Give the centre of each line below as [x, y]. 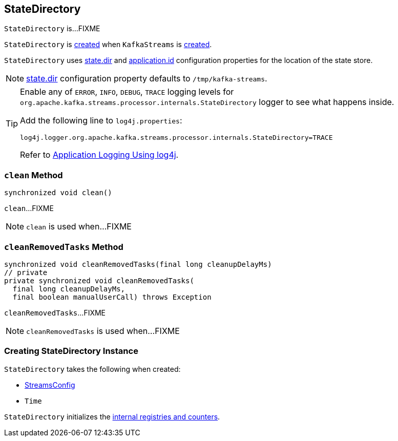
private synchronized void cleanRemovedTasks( [99, 280]
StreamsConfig [50, 385]
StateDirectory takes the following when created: [92, 369]
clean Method [34, 175]
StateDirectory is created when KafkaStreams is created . [108, 45]
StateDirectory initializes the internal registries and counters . [112, 416]
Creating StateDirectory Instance [71, 351]
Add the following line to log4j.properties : [101, 121]
